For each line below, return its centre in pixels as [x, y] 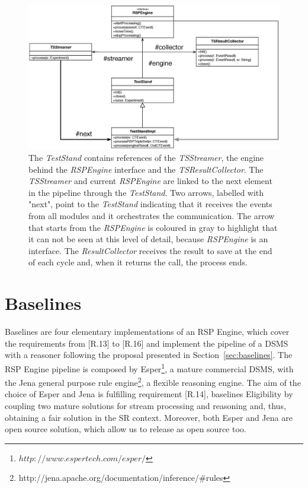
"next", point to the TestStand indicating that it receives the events [150, 204]
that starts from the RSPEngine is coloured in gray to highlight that [153, 227]
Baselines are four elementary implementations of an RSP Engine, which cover [147, 332]
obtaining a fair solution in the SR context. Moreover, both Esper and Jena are [149, 417]
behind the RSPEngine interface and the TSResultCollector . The [146, 169]
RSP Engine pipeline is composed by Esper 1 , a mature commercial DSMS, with [149, 367]
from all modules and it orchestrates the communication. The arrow [152, 216]
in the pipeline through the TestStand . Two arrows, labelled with [146, 192]
